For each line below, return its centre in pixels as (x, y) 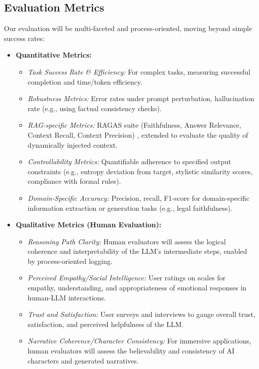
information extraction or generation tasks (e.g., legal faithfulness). (130, 208)
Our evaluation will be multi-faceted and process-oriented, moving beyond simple (128, 28)
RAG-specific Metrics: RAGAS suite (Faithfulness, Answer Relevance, (134, 125)
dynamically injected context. (73, 144)
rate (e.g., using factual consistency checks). (95, 108)
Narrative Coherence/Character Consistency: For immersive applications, (139, 341)
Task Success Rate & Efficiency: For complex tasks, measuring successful (139, 71)
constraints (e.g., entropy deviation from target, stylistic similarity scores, (140, 171)
